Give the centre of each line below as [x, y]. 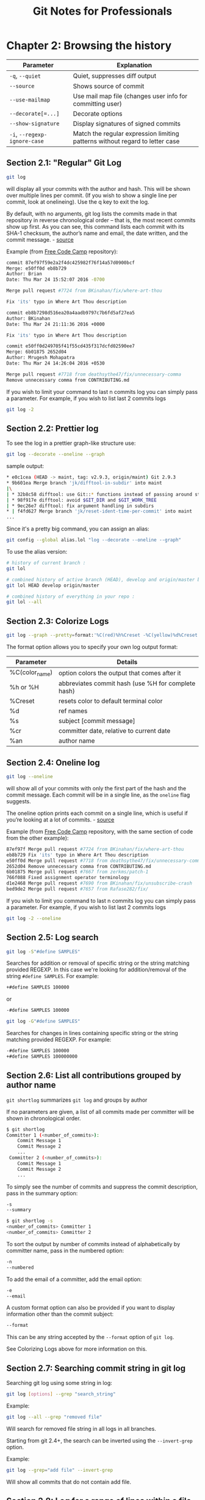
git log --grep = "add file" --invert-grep [60, 1470]
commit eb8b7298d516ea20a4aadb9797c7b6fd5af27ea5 [71, 313]
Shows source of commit [109, 86]
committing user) [97, 103]
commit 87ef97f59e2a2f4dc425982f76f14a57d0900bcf [71, 262]
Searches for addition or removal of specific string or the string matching [98, 963]
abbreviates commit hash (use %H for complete [127, 683]
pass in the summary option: [42, 1193]
